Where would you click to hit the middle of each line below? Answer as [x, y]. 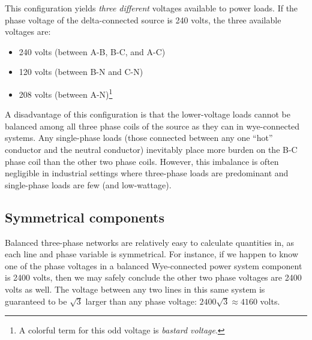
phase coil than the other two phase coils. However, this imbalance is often [142, 161]
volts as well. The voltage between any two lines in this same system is [135, 289]
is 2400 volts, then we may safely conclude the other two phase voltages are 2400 [153, 277]
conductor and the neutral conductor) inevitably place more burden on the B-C [151, 149]
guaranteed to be [36, 301]
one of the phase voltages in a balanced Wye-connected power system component [154, 265]
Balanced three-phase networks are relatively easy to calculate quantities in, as [150, 242]
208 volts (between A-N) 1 [66, 93]
